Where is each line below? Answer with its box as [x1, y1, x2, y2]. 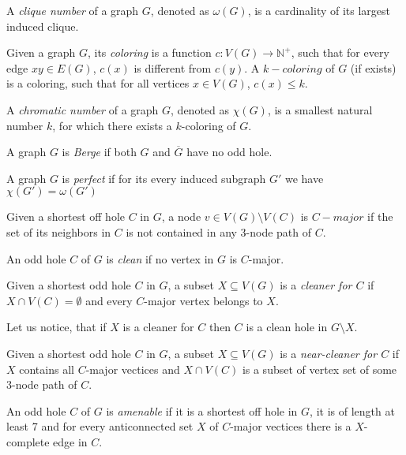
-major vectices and [85, 360, 180, 377]
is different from [133, 59, 212, 76]
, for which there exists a [52, 117, 172, 133]
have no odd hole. [186, 144, 273, 160]
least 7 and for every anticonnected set [6, 418, 194, 434]
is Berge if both [62, 144, 137, 160]
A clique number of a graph [6, 2, 139, 18]
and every [85, 292, 133, 308]
